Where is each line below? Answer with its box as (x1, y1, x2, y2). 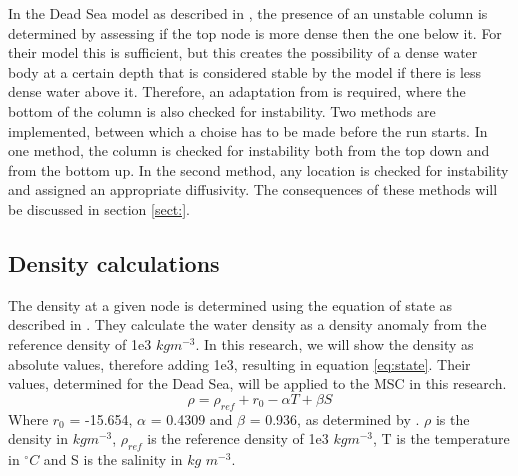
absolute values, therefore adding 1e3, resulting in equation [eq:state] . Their (8, 353, 471, 374)
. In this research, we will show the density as (195, 333, 474, 354)
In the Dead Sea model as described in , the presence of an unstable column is (8, 3, 488, 23)
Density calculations (8, 247, 220, 278)
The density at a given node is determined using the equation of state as (8, 294, 453, 315)
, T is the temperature (372, 428, 510, 449)
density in (8, 428, 68, 449)
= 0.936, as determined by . (249, 408, 420, 429)
